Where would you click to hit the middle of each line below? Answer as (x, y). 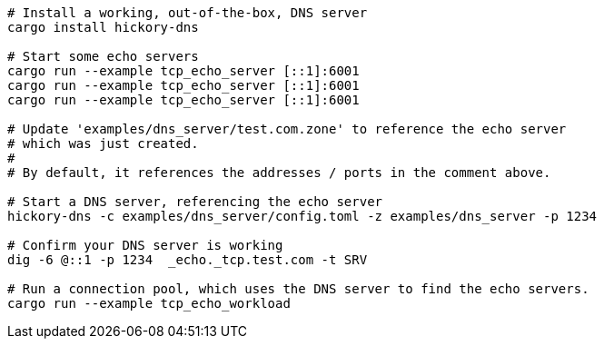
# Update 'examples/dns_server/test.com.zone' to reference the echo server (287, 129)
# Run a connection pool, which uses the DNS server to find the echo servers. (298, 289)
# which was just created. (103, 143)
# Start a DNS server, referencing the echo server (195, 202)
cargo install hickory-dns (103, 27)
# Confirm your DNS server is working (145, 245)
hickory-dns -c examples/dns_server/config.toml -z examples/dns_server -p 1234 (302, 216)
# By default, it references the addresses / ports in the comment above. (279, 173)
